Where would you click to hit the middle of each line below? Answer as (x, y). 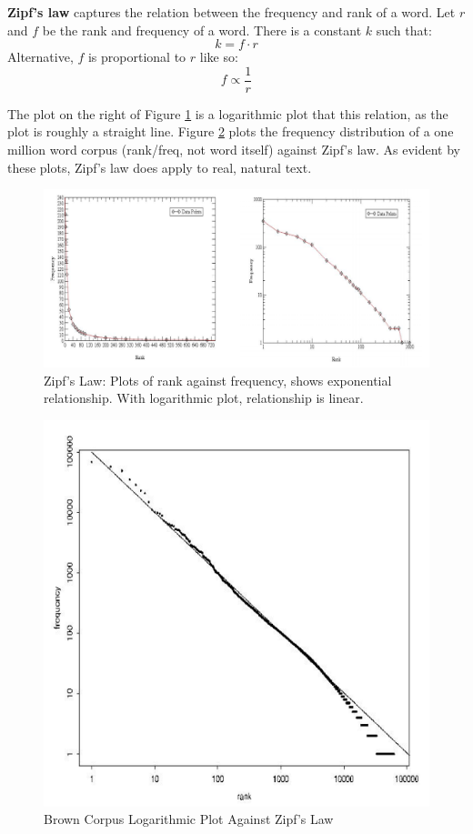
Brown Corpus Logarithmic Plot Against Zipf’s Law (189, 819)
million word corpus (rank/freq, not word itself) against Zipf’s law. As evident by (234, 150)
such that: (404, 30)
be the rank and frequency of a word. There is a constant (202, 30)
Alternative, (40, 57)
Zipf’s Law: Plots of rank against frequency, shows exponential (218, 380)
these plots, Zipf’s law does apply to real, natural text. (160, 167)
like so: (219, 57)
